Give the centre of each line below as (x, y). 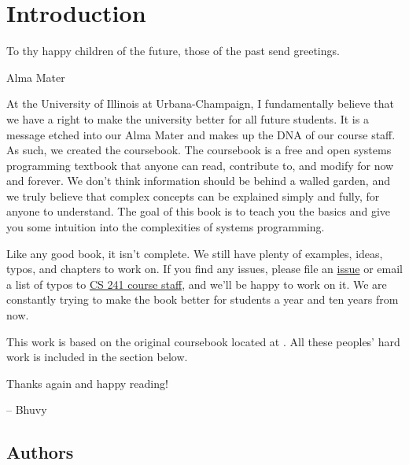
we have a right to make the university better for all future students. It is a (188, 118)
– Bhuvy (27, 410)
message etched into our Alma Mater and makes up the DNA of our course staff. (201, 134)
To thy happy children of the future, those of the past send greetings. (173, 51)
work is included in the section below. (97, 357)
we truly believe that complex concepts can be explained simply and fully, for (193, 196)
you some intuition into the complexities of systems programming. (166, 227)
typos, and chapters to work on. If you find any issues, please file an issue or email (204, 269)
